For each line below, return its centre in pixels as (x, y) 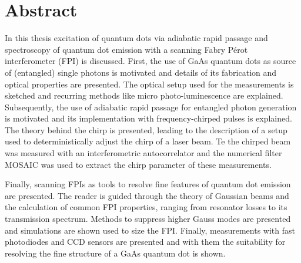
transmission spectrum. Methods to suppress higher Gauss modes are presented (148, 219)
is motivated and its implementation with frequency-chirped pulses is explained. (148, 118)
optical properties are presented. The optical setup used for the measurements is (149, 84)
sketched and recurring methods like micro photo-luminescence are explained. (144, 95)
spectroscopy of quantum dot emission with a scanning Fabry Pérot (126, 49)
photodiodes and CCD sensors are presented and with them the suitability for (145, 242)
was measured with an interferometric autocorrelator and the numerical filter (143, 153)
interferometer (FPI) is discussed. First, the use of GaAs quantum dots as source (150, 61)
